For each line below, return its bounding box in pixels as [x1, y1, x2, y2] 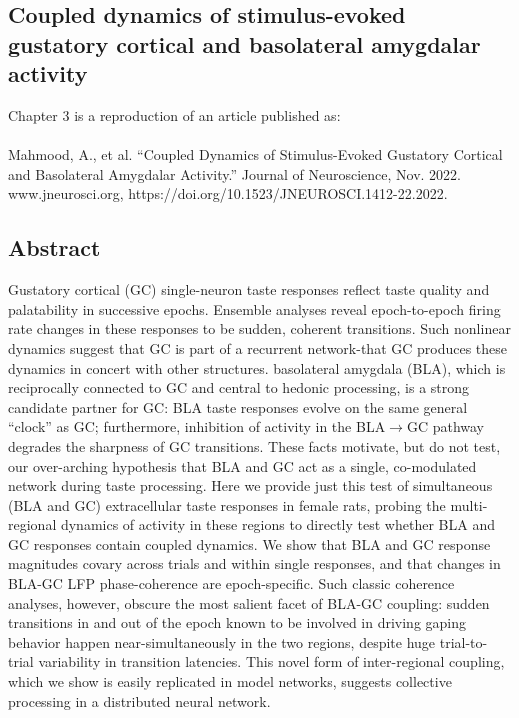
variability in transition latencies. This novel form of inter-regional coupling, [38, 651, 505, 672]
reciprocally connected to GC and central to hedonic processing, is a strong [8, 377, 470, 398]
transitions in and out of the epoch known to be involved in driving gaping [8, 612, 467, 633]
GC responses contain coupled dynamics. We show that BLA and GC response [8, 533, 491, 554]
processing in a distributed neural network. [8, 690, 271, 711]
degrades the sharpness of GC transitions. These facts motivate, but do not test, [8, 435, 501, 456]
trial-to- [439, 631, 488, 652]
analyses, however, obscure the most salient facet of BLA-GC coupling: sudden [8, 592, 490, 613]
